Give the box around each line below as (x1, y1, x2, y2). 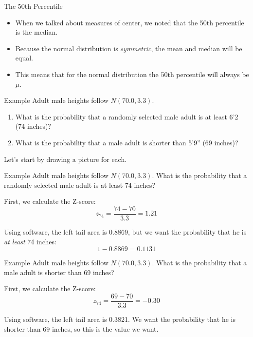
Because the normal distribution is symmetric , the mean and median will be (15, 43, 242, 53)
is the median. (15, 27, 58, 37)
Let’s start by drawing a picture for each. (4, 154, 127, 164)
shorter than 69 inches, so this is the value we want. (4, 323, 159, 334)
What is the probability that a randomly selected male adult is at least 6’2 (15, 111, 238, 121)
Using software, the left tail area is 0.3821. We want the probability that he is (4, 314, 236, 324)
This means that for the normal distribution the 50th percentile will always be (15, 69, 249, 79)
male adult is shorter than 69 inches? (4, 267, 114, 277)
